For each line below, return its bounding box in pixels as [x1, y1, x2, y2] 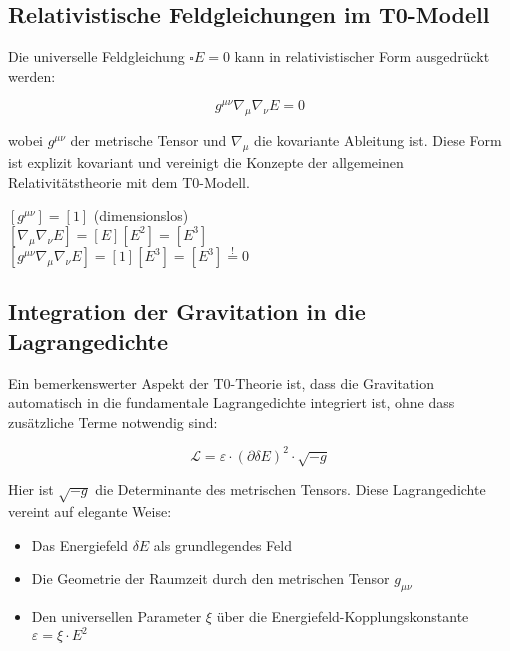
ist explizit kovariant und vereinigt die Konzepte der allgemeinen [8, 152, 404, 173]
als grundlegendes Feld [153, 534, 292, 555]
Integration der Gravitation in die [8, 296, 366, 327]
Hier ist [8, 479, 54, 500]
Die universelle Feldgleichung [8, 46, 185, 67]
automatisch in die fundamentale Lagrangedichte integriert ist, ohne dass [8, 392, 455, 413]
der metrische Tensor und [70, 130, 227, 151]
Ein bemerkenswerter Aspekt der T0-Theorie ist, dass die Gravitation [8, 372, 434, 393]
